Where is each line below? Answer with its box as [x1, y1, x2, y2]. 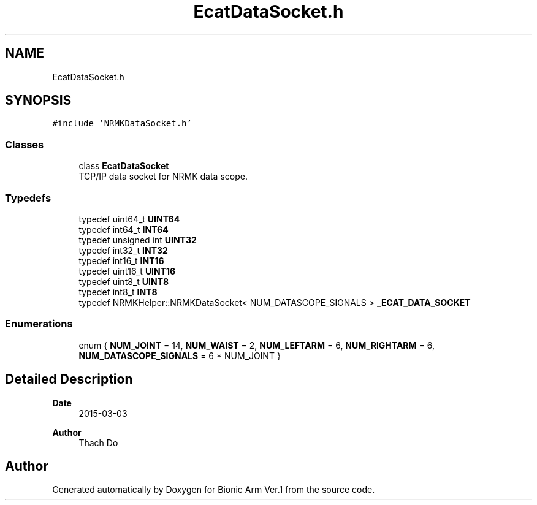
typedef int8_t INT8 [78, 286, 158, 297]
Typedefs [5, 191, 51, 204]
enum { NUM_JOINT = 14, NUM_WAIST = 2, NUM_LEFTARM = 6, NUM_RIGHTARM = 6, [78, 340, 435, 351]
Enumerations [5, 317, 73, 330]
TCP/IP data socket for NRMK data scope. [78, 171, 248, 182]
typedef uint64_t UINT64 [78, 213, 180, 224]
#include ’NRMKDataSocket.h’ [52, 118, 192, 129]
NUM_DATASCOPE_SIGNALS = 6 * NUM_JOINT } [78, 350, 281, 361]
